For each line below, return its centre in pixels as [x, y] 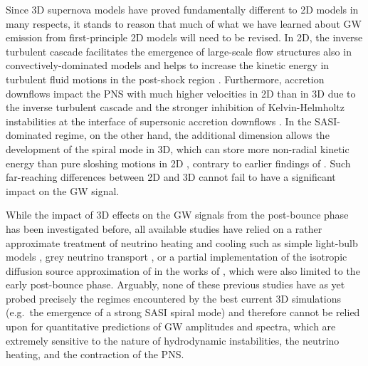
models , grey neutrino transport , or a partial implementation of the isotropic [177, 257]
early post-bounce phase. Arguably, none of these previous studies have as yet [175, 284]
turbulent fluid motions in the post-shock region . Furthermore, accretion [165, 79]
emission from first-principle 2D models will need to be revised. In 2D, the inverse [184, 37]
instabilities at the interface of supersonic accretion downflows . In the [159, 121]
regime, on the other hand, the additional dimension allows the [192, 135]
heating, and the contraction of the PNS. [95, 354]
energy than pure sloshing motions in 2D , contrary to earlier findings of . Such [178, 163]
